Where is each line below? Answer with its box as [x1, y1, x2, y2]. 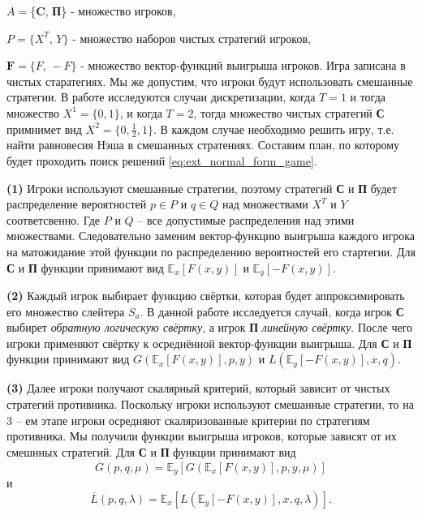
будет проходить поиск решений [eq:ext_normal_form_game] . [6, 152, 317, 169]
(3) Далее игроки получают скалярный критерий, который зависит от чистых [6, 380, 390, 397]
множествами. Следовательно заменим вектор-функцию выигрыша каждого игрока [6, 227, 415, 244]
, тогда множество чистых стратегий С [193, 104, 385, 121]
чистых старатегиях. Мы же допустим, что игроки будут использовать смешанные [6, 72, 413, 89]
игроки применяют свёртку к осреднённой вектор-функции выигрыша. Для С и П [6, 334, 412, 351]
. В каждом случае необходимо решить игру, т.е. [153, 120, 394, 137]
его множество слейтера [6, 303, 125, 320]
